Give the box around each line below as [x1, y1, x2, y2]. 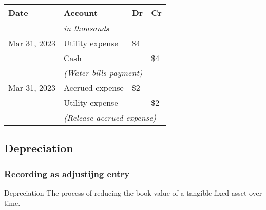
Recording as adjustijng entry [4, 167, 130, 180]
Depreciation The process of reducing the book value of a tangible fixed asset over [4, 187, 262, 198]
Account [64, 7, 98, 18]
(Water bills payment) [64, 67, 143, 79]
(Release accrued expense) [64, 111, 157, 123]
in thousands [64, 22, 109, 34]
